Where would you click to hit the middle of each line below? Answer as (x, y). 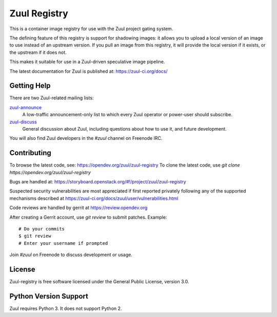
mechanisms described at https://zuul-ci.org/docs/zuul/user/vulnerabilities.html (94, 198)
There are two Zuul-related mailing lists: (52, 98)
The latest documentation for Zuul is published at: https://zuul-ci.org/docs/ (88, 71)
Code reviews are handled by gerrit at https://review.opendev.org (78, 208)
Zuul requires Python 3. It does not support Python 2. (66, 308)
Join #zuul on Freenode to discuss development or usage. (71, 255)
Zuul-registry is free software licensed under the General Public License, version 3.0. (99, 282)
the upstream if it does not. (38, 52)
